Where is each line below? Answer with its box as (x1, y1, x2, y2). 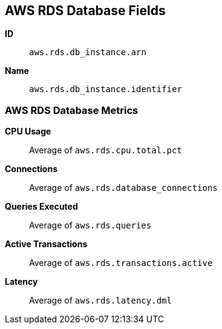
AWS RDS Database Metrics (5, 104, 139, 116)
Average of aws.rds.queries (29, 220, 152, 231)
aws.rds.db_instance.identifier (29, 84, 182, 95)
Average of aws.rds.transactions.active (29, 258, 213, 268)
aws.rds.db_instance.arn (29, 47, 146, 58)
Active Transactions (5, 239, 88, 250)
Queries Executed (5, 201, 78, 212)
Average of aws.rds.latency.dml (29, 295, 172, 306)
